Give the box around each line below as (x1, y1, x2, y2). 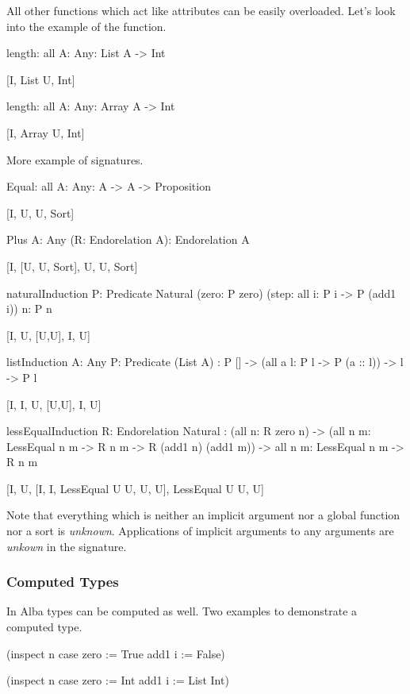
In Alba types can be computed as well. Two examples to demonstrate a (6, 603, 358, 619)
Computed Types (6, 572, 119, 592)
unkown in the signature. (6, 538, 127, 554)
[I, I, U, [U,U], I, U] (6, 395, 102, 412)
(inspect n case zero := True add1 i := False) (6, 645, 225, 661)
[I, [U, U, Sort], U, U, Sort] (6, 257, 138, 274)
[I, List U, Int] (6, 71, 75, 87)
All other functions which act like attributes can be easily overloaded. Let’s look (6, 2, 396, 18)
